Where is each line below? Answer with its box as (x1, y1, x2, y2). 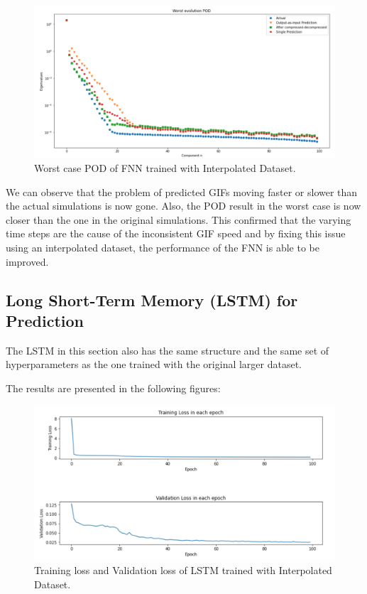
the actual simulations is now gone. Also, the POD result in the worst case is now (6, 198, 361, 213)
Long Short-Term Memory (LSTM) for (6, 288, 298, 310)
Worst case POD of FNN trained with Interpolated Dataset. (34, 161, 296, 175)
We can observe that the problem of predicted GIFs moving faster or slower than (6, 184, 358, 199)
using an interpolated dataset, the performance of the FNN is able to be (6, 240, 319, 255)
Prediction (6, 310, 84, 332)
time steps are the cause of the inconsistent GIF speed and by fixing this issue (6, 226, 346, 241)
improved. (6, 254, 49, 269)
